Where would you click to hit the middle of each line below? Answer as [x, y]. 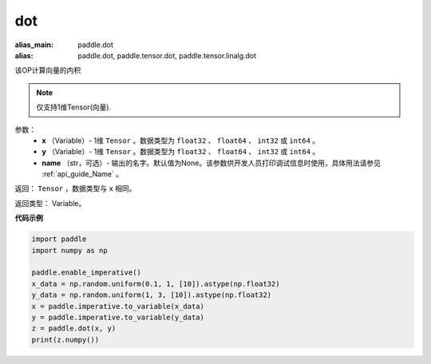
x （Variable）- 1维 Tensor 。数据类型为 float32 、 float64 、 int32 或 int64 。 [181, 140]
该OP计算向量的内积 [48, 70]
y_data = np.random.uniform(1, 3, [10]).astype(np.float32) [152, 295]
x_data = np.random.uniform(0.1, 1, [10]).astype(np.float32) [156, 284]
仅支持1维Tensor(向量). [74, 107]
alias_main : [34, 45]
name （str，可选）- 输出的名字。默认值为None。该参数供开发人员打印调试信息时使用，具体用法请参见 [211, 163]
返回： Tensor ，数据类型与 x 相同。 [75, 188]
